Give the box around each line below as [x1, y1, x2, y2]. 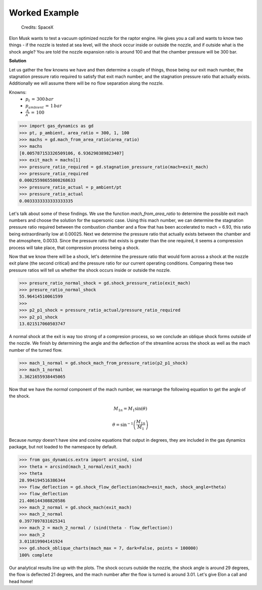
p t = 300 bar [25, 96, 54, 103]
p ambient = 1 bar [25, 103, 62, 109]
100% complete [19, 552, 53, 558]
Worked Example [9, 7, 80, 18]
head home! [9, 578, 33, 584]
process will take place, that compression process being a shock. [9, 245, 140, 250]
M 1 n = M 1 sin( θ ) [113, 406, 147, 412]
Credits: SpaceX [21, 24, 54, 30]
